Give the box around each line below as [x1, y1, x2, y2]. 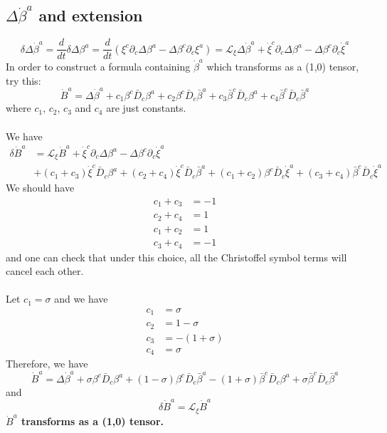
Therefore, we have [6, 356, 88, 371]
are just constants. [106, 100, 186, 115]
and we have [54, 291, 108, 306]
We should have [6, 180, 75, 195]
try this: [6, 73, 41, 88]
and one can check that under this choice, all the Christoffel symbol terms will [6, 249, 347, 264]
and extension [38, 4, 143, 26]
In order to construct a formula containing [6, 58, 191, 73]
